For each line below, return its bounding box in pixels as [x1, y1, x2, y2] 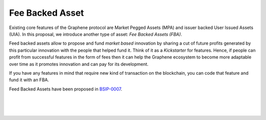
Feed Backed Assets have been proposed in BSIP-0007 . [9, 86, 123, 92]
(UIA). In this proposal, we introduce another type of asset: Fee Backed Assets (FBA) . [9, 31, 182, 37]
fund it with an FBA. [9, 77, 49, 83]
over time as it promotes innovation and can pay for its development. [9, 61, 149, 67]
